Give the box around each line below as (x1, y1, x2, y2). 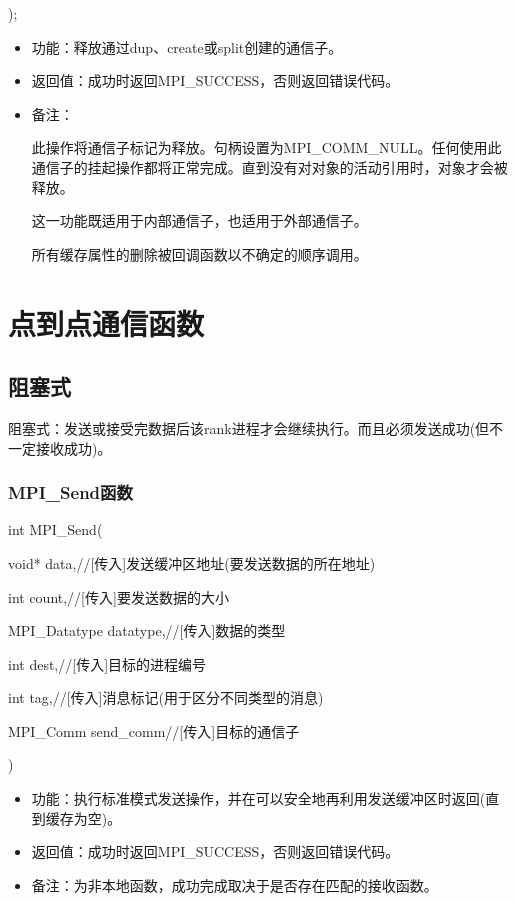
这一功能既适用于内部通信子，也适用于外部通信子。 (31, 210, 368, 231)
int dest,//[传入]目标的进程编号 (8, 653, 207, 674)
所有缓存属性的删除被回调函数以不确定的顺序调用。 (31, 243, 368, 264)
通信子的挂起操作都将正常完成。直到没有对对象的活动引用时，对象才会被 (31, 156, 508, 177)
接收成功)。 (35, 437, 112, 458)
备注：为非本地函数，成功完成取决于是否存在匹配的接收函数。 (31, 874, 438, 895)
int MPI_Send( (8, 519, 103, 540)
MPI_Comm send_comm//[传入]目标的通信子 (8, 720, 300, 741)
